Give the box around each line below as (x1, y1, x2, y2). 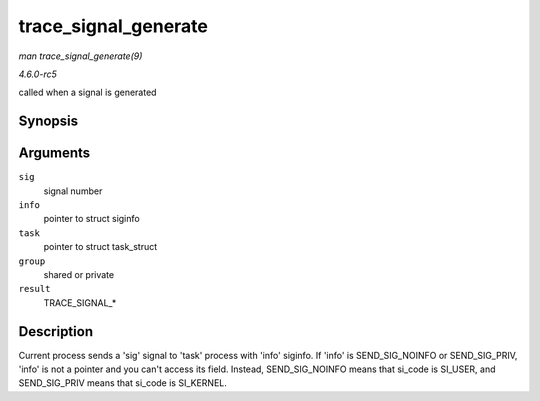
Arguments (18, 145, 91, 162)
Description (18, 323, 94, 340)
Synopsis (18, 113, 79, 130)
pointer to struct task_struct (43, 241, 158, 253)
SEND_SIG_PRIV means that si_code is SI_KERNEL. (18, 377, 227, 389)
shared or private (43, 268, 115, 280)
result (18, 283, 51, 295)
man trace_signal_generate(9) (18, 50, 143, 62)
